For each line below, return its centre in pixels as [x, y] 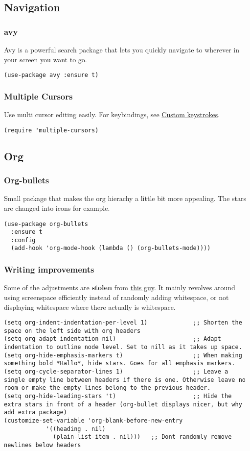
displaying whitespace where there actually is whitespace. [90, 307]
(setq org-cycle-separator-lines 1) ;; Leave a [116, 372]
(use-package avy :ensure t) [51, 75]
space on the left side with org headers [72, 331]
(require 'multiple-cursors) [51, 130]
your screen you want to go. [45, 59]
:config [23, 240]
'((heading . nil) [76, 429]
